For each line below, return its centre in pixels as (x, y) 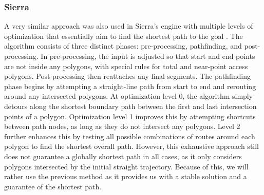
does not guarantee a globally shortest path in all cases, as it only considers (123, 156)
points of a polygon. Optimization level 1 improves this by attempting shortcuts (130, 116)
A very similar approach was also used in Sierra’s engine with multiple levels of (129, 26)
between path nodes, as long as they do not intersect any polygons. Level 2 (122, 126)
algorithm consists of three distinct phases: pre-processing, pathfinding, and (123, 46)
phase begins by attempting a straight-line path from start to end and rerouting (130, 86)
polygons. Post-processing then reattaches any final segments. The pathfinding (127, 76)
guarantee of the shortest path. (53, 186)
